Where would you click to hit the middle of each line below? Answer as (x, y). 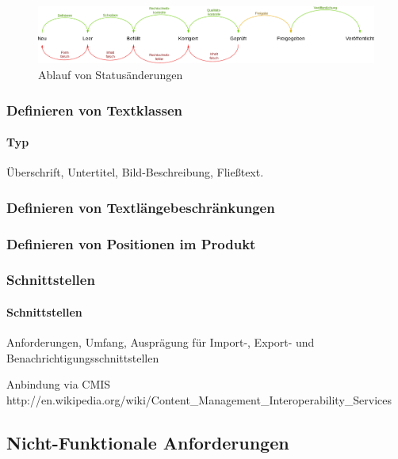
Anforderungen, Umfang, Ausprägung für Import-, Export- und (161, 342)
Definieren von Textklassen (95, 110)
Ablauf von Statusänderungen (111, 75)
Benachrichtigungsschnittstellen (83, 357)
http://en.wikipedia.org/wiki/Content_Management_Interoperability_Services (199, 399)
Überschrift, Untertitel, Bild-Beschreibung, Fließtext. (135, 172)
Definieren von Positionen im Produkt (131, 243)
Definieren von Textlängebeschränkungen (141, 207)
